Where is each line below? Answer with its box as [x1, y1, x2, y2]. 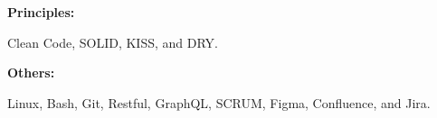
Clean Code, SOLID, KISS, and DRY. [7, 32, 218, 51]
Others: [7, 63, 55, 82]
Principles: [7, 3, 75, 21]
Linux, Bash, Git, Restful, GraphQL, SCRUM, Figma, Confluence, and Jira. [7, 93, 431, 112]
